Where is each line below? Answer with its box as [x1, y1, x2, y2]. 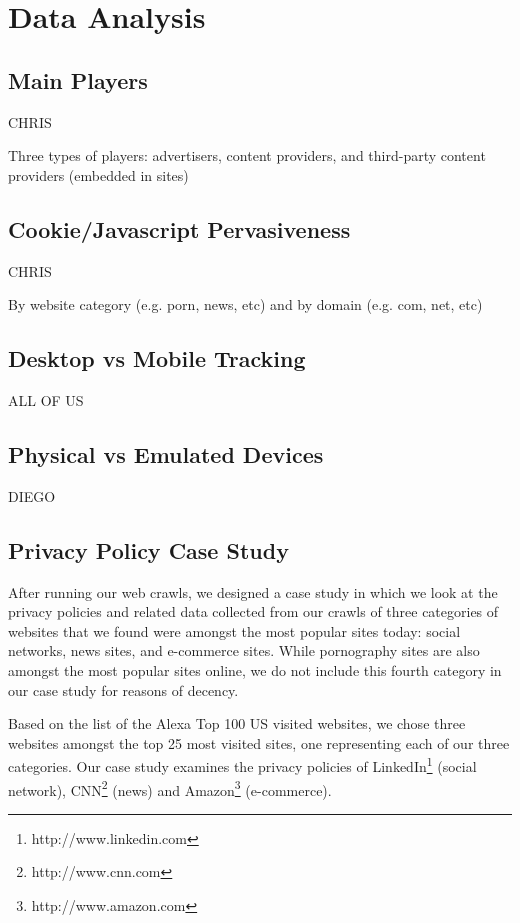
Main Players [8, 64, 148, 95]
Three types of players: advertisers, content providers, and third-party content [8, 145, 486, 166]
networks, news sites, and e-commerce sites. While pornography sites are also [8, 640, 480, 661]
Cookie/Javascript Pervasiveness [8, 213, 351, 244]
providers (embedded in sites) [8, 164, 189, 185]
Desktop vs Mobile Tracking [8, 343, 306, 374]
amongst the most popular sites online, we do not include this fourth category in [8, 659, 502, 680]
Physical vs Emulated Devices [8, 438, 324, 469]
